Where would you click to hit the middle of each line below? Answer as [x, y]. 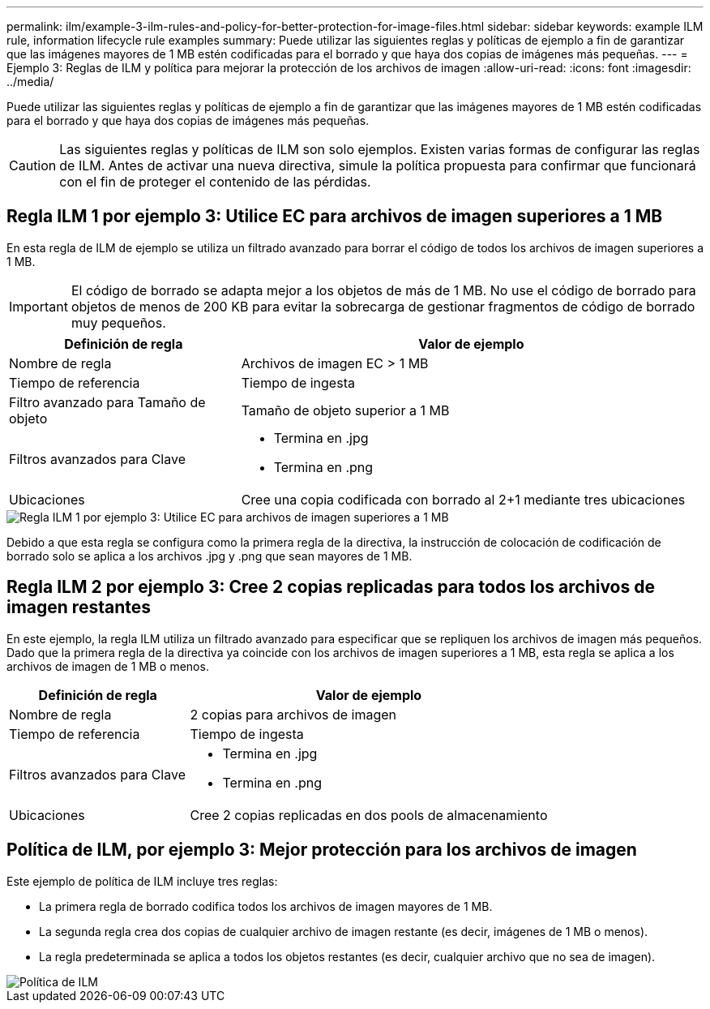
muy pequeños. [118, 322]
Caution [33, 165]
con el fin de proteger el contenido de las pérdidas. [215, 182]
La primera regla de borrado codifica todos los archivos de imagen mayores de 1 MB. [266, 906]
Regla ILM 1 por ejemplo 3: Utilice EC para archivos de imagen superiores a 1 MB [335, 217]
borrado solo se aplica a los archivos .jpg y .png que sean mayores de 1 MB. [210, 556]
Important [38, 306]
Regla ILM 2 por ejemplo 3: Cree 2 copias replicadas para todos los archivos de [331, 587]
